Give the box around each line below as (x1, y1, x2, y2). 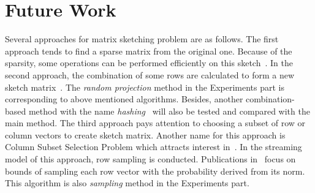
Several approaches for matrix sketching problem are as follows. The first (5, 32, 279, 45)
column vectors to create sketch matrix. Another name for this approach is (5, 128, 286, 141)
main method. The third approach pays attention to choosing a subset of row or (5, 116, 306, 129)
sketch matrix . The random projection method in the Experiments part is (5, 80, 285, 93)
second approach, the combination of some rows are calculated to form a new (5, 68, 295, 81)
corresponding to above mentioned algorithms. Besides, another (5, 93, 243, 105)
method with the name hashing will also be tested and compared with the (28, 104, 310, 117)
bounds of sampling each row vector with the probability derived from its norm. (5, 164, 305, 177)
